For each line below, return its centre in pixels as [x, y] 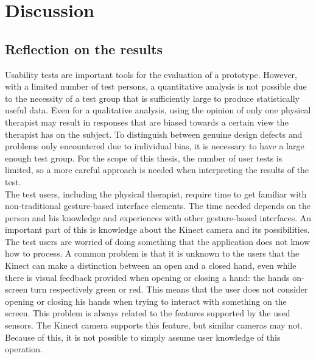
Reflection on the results [84, 48]
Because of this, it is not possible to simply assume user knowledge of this [143, 337]
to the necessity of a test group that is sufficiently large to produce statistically [153, 98]
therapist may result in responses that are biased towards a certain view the [147, 122]
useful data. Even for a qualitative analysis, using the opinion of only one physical [158, 110]
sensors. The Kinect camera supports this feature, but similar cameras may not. [154, 325]
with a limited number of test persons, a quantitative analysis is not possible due [156, 86]
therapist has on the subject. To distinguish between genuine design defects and [154, 134]
